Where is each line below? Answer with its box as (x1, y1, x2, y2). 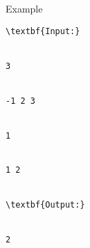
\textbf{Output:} (6, 200, 85, 210)
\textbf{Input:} (6, 26, 80, 36)
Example (6, 1, 43, 15)
